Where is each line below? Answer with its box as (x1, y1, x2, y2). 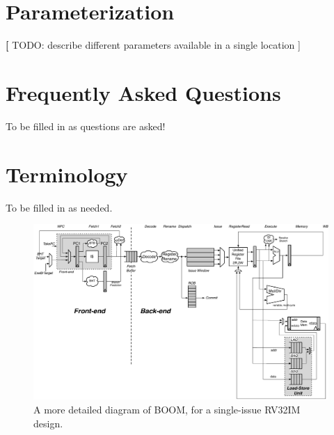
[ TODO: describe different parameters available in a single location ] (6, 38, 301, 52)
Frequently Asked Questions (6, 78, 281, 106)
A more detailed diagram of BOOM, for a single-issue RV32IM (33, 402, 301, 416)
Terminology (6, 159, 128, 188)
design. (33, 416, 63, 430)
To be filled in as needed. (6, 200, 113, 214)
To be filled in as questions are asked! (6, 118, 166, 133)
